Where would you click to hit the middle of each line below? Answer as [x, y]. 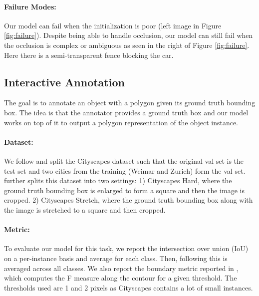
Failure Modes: [30, 6]
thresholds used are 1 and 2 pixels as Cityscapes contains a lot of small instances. [129, 287]
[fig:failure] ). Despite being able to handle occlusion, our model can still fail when [129, 35]
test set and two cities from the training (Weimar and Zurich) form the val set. [125, 170]
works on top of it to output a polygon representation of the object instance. [121, 122]
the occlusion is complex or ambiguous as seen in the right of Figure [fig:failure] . [127, 45]
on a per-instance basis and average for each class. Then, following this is [116, 258]
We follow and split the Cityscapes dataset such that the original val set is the [124, 160]
